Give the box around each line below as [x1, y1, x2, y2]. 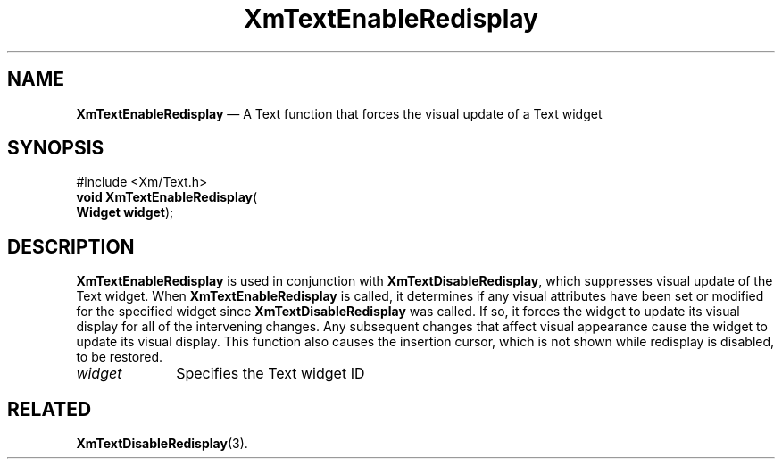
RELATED [7, 397, 92, 420]
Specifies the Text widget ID [176, 364, 365, 383]
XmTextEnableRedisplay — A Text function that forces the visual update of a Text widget [76, 105, 603, 121]
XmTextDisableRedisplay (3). [76, 436, 248, 452]
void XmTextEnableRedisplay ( [76, 189, 258, 205]
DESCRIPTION [7, 235, 135, 258]
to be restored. [76, 349, 163, 365]
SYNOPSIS [7, 137, 104, 160]
